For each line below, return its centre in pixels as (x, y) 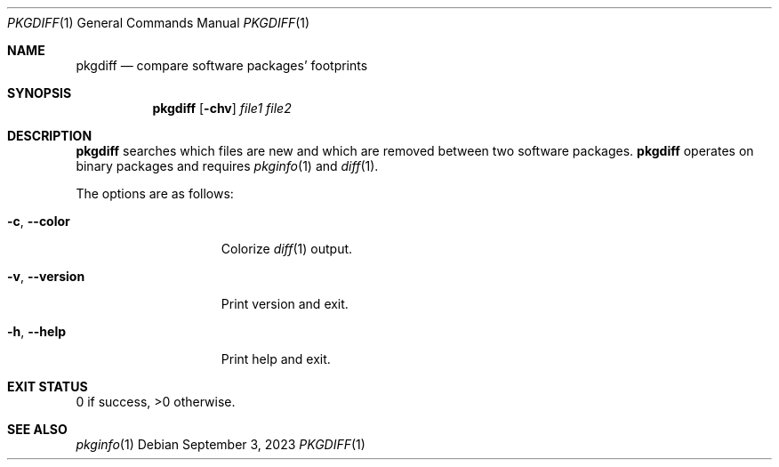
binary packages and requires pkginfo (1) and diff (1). (227, 166)
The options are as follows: (155, 193)
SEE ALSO (37, 429)
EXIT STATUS (48, 386)
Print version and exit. (285, 304)
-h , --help (37, 331)
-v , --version (46, 276)
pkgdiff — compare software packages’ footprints (222, 65)
